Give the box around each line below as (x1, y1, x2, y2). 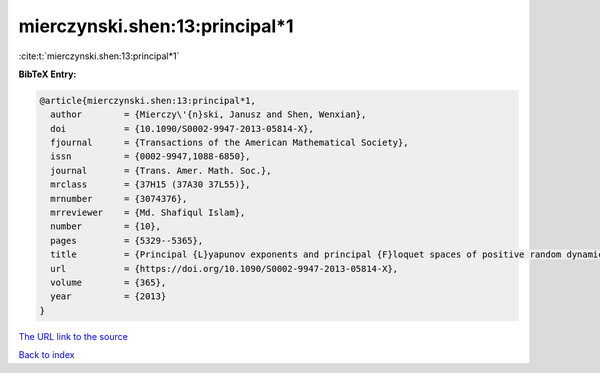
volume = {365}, (50, 277, 167, 288)
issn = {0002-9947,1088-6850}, (50, 151, 251, 162)
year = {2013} (50, 291, 167, 302)
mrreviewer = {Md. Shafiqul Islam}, (50, 207, 246, 219)
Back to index (18, 349, 75, 361)
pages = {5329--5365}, (50, 235, 204, 246)
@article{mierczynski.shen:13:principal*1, (39, 95, 257, 106)
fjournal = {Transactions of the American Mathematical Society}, (50, 137, 409, 149)
